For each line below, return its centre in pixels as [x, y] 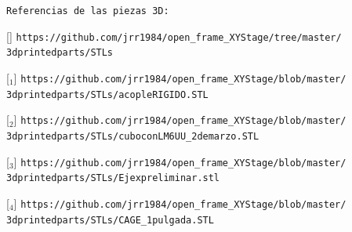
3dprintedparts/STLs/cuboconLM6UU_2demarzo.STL [133, 136]
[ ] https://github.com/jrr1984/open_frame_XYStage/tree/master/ [174, 36]
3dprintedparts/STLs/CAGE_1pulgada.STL [110, 220]
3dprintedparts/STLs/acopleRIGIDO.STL [107, 94]
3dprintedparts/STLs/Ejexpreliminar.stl [113, 178]
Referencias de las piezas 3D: [88, 11]
